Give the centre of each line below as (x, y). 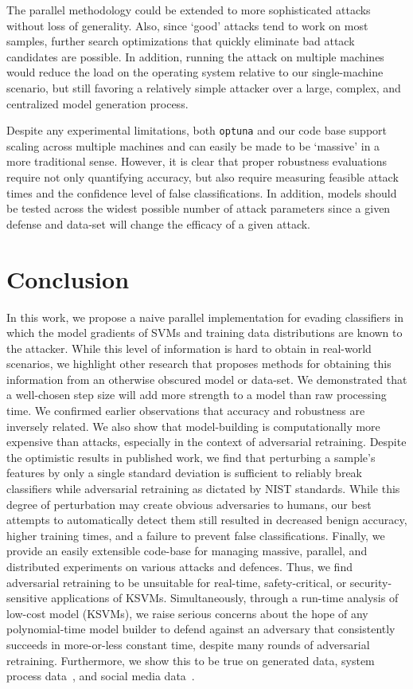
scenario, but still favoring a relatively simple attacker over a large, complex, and (204, 87)
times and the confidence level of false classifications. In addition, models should (202, 192)
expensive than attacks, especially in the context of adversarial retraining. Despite (206, 442)
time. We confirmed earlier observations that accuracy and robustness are (186, 411)
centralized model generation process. (97, 103)
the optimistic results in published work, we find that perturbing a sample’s (191, 457)
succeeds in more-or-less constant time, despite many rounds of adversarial (188, 644)
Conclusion (68, 278)
